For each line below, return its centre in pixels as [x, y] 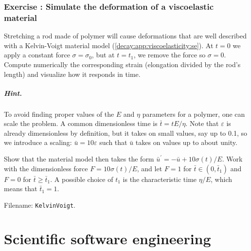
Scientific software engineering [108, 238]
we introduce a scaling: [38, 142]
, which [221, 179]
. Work [232, 159]
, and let [150, 168]
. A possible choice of [82, 179]
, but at [103, 55]
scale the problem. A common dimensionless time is [81, 123]
